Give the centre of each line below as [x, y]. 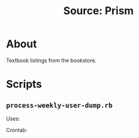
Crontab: [17, 130]
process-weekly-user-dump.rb [60, 105]
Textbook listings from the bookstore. [51, 60]
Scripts [24, 84]
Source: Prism [99, 11]
